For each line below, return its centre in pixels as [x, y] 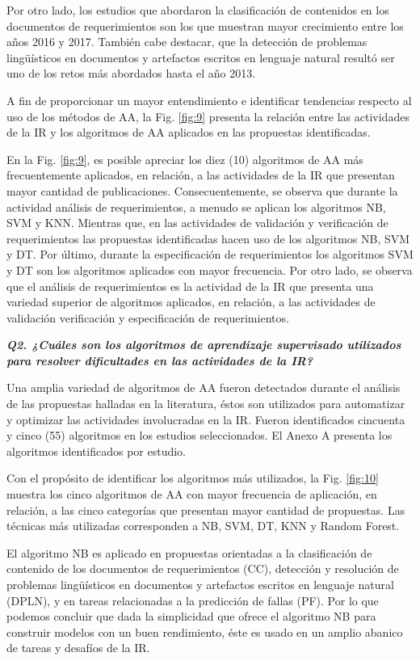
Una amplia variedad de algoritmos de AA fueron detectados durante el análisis [204, 387]
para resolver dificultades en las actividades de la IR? [160, 360]
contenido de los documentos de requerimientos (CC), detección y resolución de [203, 568]
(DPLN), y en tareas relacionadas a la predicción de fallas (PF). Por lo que [193, 600]
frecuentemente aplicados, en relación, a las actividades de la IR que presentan [201, 175]
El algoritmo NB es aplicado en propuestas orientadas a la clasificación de [189, 552]
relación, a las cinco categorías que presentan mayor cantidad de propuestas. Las [206, 509]
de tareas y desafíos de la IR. [78, 648]
